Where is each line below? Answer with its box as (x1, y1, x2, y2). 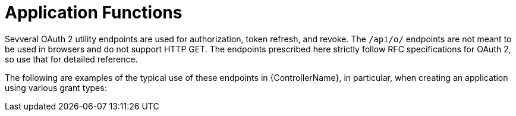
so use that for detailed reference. (5, 54, 138, 64)
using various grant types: (5, 82, 107, 93)
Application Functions (5, 2, 183, 23)
